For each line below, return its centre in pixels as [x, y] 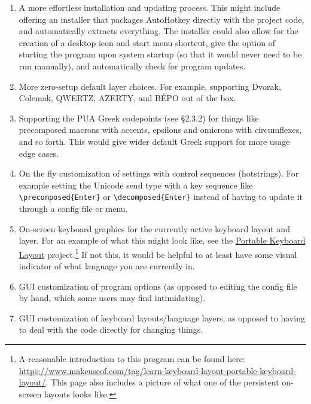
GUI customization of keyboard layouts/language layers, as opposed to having [162, 318]
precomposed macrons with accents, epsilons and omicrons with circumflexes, [160, 130]
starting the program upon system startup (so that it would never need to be [160, 54]
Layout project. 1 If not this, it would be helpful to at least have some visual [158, 253]
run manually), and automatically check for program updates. [132, 66]
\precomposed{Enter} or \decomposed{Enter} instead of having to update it [161, 197]
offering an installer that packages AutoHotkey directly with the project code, [161, 19]
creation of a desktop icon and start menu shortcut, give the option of [147, 42]
